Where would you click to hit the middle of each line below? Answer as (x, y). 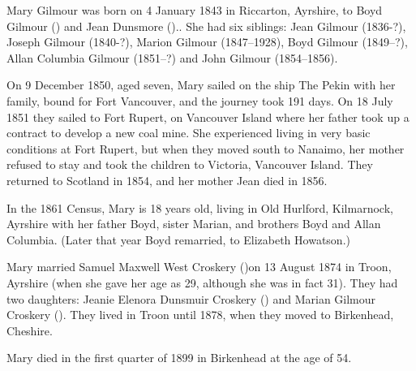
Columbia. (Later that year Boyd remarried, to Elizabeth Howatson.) (178, 239)
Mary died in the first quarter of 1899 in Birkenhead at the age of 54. (179, 358)
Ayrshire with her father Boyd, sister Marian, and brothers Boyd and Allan (194, 224)
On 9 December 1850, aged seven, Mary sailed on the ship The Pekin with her (201, 85)
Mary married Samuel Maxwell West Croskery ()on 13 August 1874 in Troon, (199, 267)
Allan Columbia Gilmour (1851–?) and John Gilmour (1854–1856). (172, 57)
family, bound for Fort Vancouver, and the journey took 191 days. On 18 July (200, 100)
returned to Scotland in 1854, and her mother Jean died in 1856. (167, 180)
